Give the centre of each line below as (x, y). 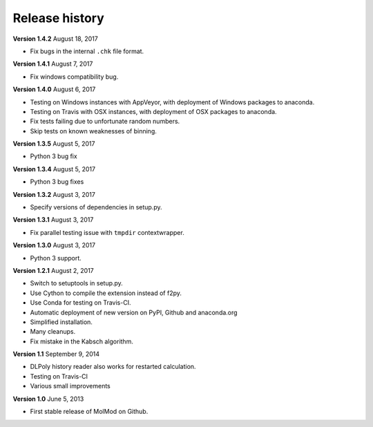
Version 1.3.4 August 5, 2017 (54, 169)
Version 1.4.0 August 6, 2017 (54, 89)
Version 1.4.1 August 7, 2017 (53, 64)
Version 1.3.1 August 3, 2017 (53, 220)
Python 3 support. (56, 258)
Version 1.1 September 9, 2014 (56, 354)
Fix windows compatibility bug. (74, 77)
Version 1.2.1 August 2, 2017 (54, 270)
